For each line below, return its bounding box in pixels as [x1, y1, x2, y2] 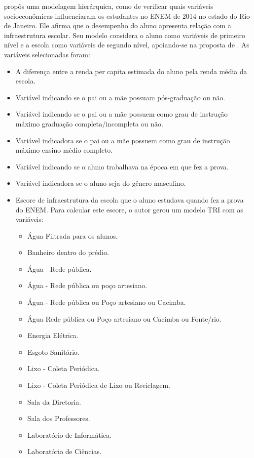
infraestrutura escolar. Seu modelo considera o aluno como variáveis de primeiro [4, 30, 246, 40]
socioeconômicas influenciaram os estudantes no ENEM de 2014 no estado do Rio [4, 10, 250, 21]
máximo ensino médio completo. [15, 145, 113, 155]
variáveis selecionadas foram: [4, 49, 90, 59]
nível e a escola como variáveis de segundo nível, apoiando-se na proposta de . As [4, 40, 250, 50]
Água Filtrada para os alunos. [27, 230, 118, 241]
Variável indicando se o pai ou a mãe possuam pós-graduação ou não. [15, 92, 225, 102]
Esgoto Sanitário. [27, 346, 79, 357]
